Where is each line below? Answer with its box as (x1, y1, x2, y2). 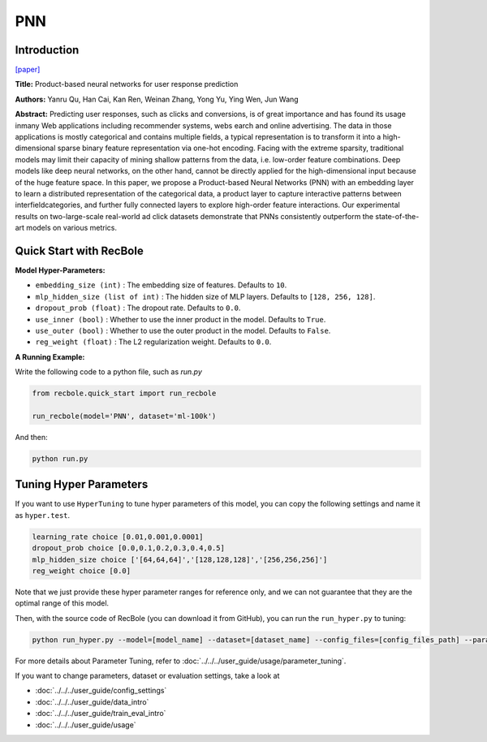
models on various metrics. (25, 223, 118, 233)
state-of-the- (374, 211, 420, 221)
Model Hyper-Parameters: (15, 265, 106, 275)
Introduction (15, 43, 80, 57)
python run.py (32, 454, 88, 463)
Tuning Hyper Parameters (15, 477, 149, 491)
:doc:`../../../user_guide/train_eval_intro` (35, 709, 166, 718)
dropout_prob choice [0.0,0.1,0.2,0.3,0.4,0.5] (32, 544, 225, 553)
